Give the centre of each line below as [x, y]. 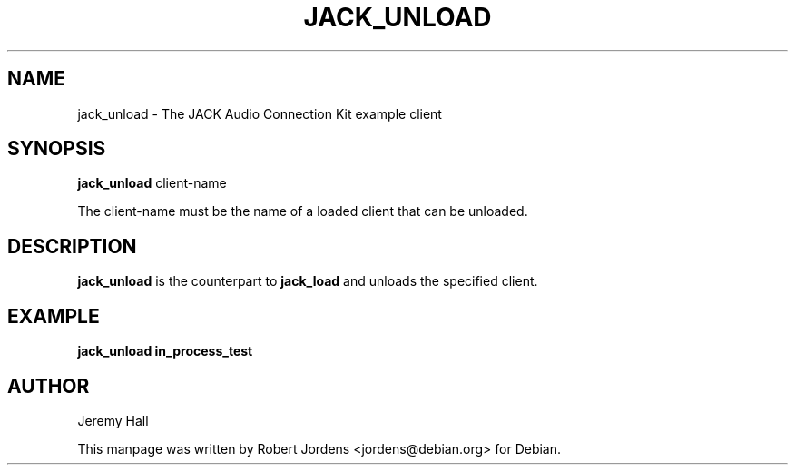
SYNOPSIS [57, 149]
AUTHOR [49, 386]
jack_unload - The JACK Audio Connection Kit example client [260, 113]
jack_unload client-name [152, 183]
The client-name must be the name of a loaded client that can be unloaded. [303, 211]
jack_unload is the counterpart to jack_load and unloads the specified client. [308, 281]
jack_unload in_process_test [165, 351]
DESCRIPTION [72, 246]
